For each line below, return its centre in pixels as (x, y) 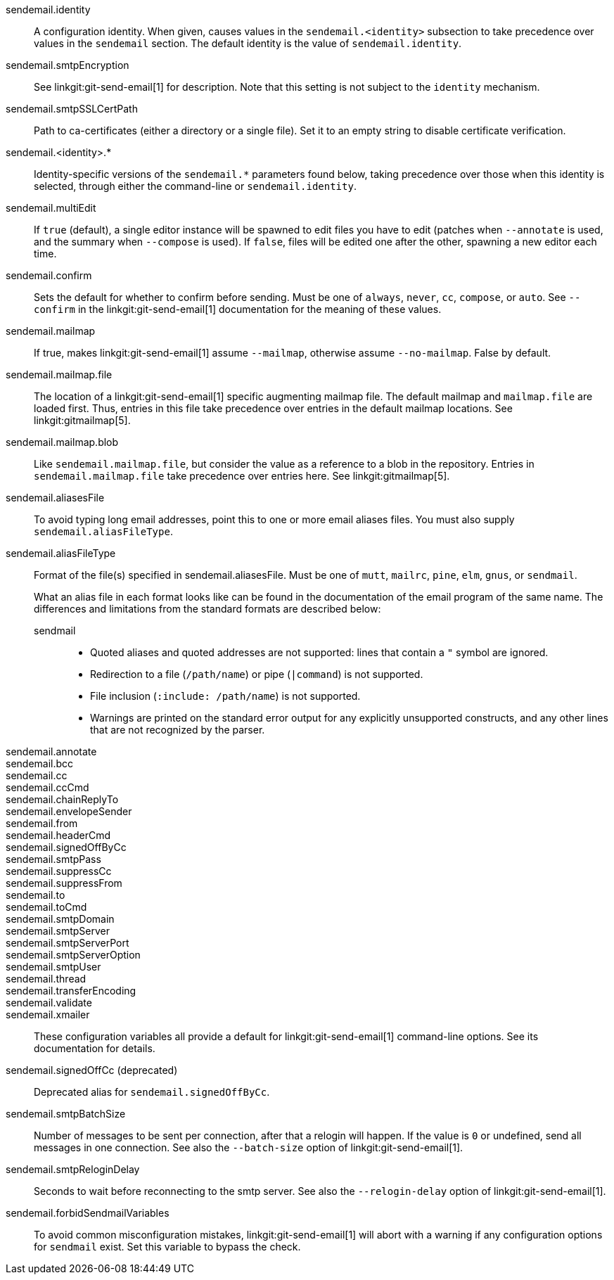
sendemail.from (42, 823)
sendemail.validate (49, 1003)
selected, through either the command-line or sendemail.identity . (195, 186)
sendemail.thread (46, 979)
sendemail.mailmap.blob (62, 442)
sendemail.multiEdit (51, 208)
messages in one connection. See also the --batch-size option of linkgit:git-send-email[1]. (249, 1147)
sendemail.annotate (51, 751)
